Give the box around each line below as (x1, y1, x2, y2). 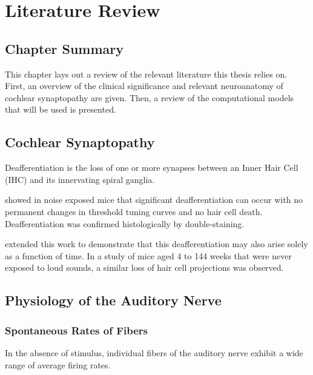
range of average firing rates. (5, 358, 111, 371)
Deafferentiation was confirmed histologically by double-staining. (5, 217, 245, 230)
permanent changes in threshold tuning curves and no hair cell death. (5, 205, 263, 217)
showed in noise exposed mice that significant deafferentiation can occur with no (5, 193, 303, 206)
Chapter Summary (5, 39, 124, 58)
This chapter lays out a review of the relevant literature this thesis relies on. (5, 67, 288, 80)
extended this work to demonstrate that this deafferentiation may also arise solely (5, 237, 308, 250)
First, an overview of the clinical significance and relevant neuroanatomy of (5, 79, 283, 92)
